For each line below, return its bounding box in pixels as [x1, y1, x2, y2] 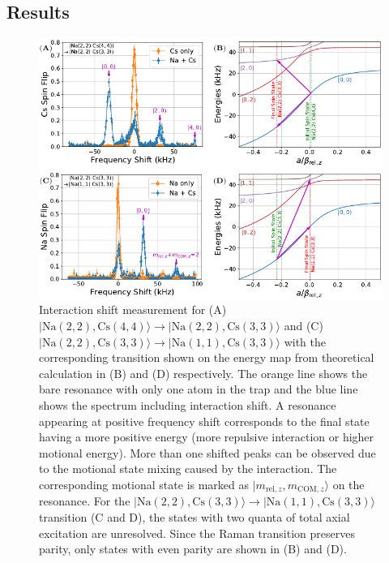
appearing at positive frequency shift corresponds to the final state [39, 412, 370, 429]
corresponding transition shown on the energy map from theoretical [39, 349, 374, 366]
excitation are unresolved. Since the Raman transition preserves [39, 524, 355, 541]
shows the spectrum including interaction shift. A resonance [39, 397, 336, 414]
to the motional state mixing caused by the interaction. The [39, 460, 337, 477]
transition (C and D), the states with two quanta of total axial [39, 509, 350, 526]
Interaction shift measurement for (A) [39, 301, 227, 318]
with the [284, 333, 326, 350]
